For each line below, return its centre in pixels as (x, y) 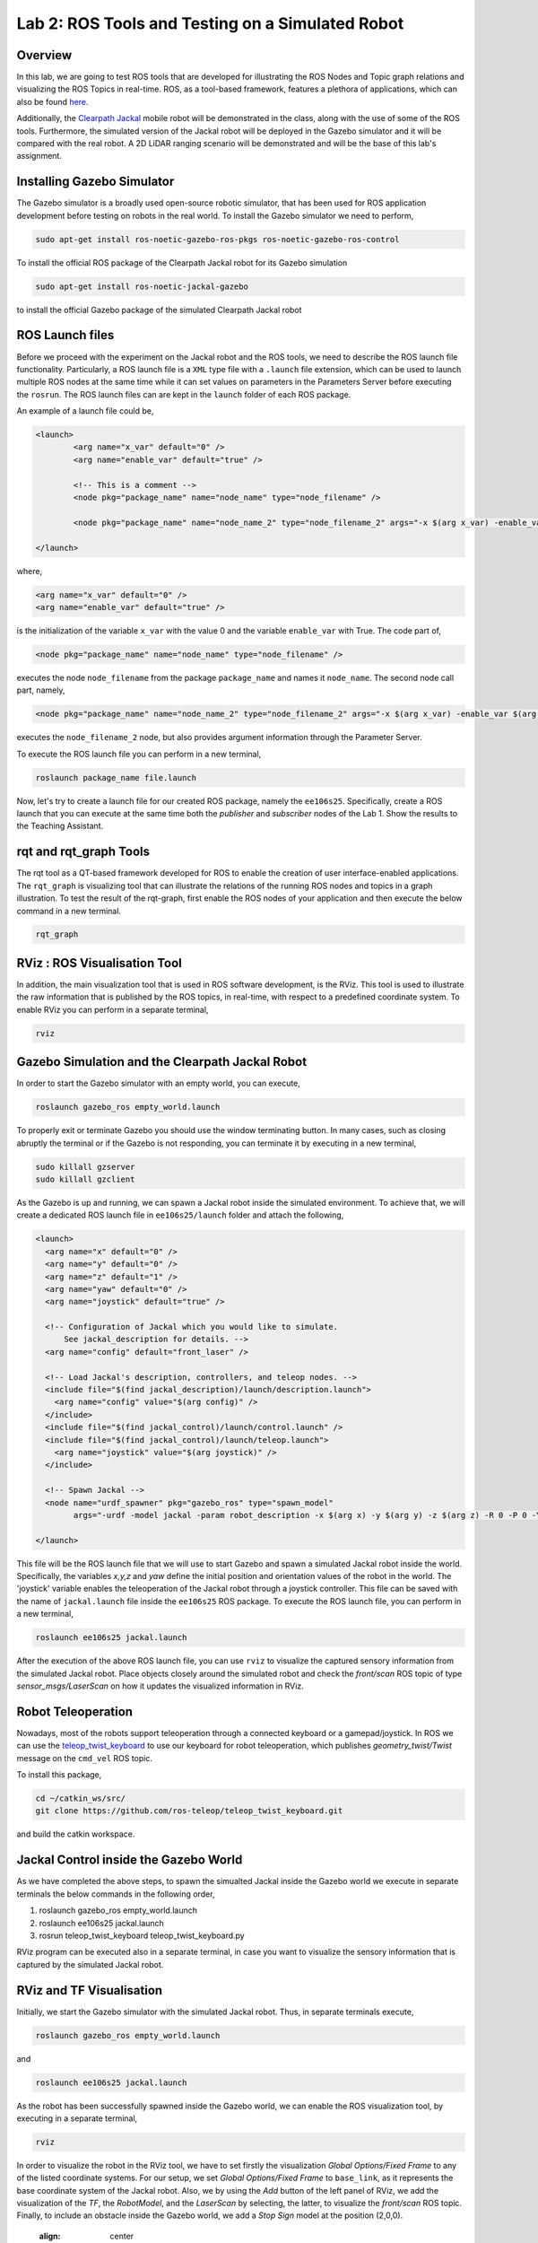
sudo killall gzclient (85, 1179)
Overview (44, 55)
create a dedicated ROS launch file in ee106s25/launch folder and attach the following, (180, 1215)
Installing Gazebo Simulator (95, 182)
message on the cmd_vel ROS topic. (84, 1758)
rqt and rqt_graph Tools (83, 852)
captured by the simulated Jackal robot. (90, 1964)
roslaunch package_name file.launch (116, 777)
